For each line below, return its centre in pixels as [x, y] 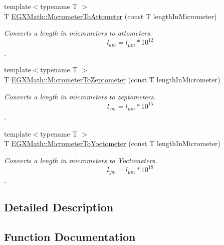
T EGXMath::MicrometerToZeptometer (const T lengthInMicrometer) [112, 79]
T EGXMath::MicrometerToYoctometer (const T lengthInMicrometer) [112, 143]
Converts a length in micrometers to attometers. [78, 33]
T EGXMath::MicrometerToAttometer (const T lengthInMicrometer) [110, 16]
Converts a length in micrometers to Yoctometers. [81, 160]
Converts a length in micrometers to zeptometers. [80, 96]
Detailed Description [59, 207]
